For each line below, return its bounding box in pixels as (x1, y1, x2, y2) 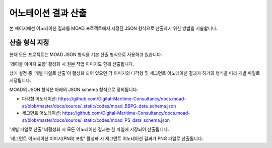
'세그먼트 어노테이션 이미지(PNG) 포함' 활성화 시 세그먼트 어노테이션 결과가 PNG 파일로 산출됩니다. (9, 135, 203, 141)
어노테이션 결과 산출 (9, 8, 87, 19)
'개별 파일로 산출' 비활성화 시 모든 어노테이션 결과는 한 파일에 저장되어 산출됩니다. (9, 126, 169, 132)
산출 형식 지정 (9, 38, 49, 47)
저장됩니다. (9, 77, 31, 83)
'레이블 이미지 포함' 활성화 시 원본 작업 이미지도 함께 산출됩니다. (9, 61, 134, 67)
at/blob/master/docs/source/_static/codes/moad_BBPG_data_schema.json (22, 103, 176, 109)
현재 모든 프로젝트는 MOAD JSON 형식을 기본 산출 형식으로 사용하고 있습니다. (9, 52, 162, 58)
